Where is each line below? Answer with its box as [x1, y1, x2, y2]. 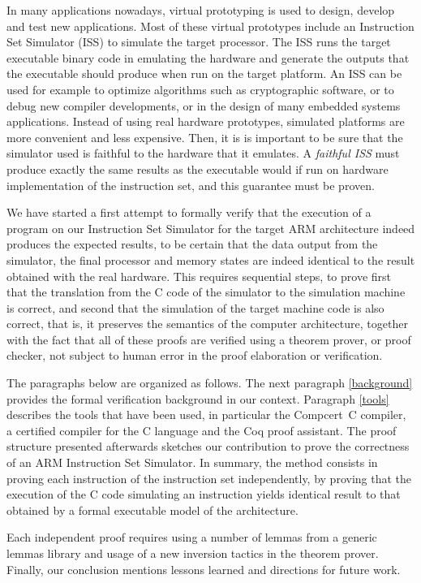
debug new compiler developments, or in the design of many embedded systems [6, 97, 401, 114]
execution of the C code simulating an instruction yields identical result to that [6, 486, 401, 503]
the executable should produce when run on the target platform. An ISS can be [6, 65, 402, 82]
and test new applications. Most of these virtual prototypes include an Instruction [6, 17, 415, 34]
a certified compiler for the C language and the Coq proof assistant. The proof [6, 421, 397, 438]
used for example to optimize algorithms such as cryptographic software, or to [6, 80, 394, 97]
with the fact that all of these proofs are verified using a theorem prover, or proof [6, 330, 411, 348]
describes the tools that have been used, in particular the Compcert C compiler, [6, 406, 406, 423]
